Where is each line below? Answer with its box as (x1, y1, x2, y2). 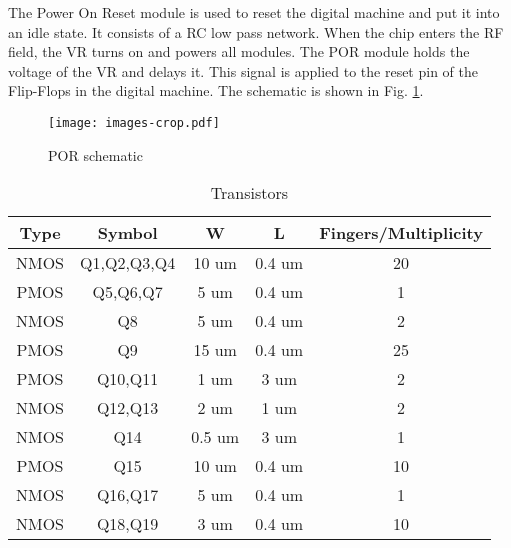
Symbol (97, 221, 158, 245)
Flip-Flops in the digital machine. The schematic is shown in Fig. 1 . (8, 80, 424, 101)
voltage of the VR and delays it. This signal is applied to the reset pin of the (8, 60, 478, 81)
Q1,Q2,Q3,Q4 (80, 251, 176, 275)
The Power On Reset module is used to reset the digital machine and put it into (8, 2, 500, 22)
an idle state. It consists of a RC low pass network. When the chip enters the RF (8, 21, 504, 42)
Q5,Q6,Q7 (92, 280, 163, 304)
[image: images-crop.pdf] (48, 115, 220, 130)
